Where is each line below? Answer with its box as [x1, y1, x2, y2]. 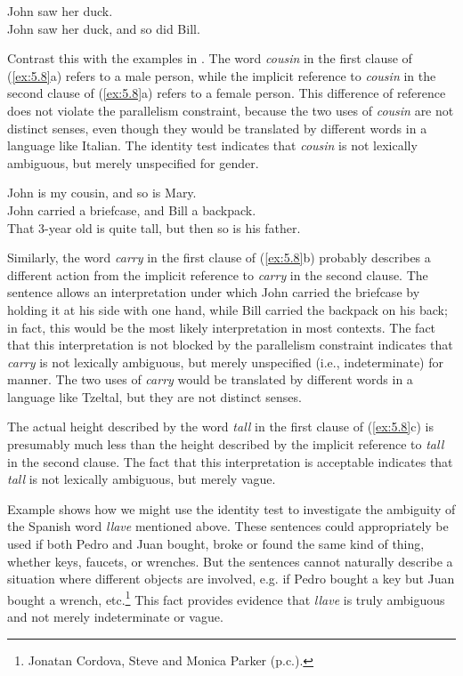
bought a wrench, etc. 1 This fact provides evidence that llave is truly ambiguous [7, 587, 445, 608]
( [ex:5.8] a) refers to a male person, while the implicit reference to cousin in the [7, 66, 436, 84]
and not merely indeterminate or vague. [7, 608, 223, 626]
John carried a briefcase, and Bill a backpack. [7, 200, 256, 219]
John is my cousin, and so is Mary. [7, 183, 197, 202]
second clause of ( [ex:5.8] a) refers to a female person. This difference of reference [7, 84, 446, 102]
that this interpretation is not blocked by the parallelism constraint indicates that [7, 335, 453, 354]
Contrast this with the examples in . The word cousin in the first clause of [7, 49, 412, 68]
